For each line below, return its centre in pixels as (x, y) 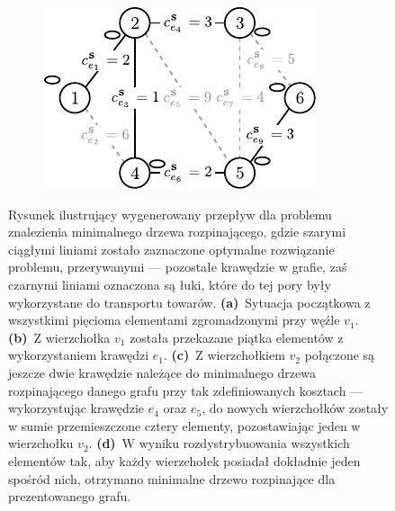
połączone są (340, 355)
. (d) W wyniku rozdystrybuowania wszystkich (219, 443)
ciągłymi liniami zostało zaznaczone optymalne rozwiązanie (171, 249)
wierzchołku (41, 443)
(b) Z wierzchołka (59, 337)
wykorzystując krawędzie (76, 408)
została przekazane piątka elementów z (237, 337)
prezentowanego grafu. (70, 496)
